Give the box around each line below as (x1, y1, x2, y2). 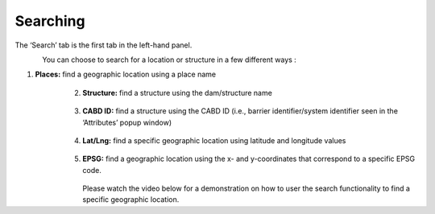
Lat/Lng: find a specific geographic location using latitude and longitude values (82, 135, 346, 145)
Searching (14, 12, 85, 30)
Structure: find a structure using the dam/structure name (82, 88, 273, 97)
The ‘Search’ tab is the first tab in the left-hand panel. (14, 40, 193, 50)
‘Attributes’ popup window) (82, 117, 172, 127)
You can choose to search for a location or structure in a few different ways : (42, 55, 297, 64)
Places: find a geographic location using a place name (35, 69, 217, 80)
